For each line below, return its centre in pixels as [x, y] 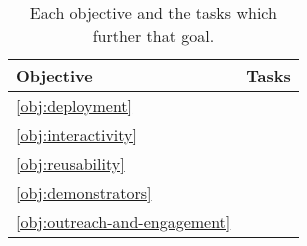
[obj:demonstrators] [84, 192]
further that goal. [153, 35]
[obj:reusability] [70, 163]
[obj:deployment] [74, 105]
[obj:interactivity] [76, 134]
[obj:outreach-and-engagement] [123, 221]
